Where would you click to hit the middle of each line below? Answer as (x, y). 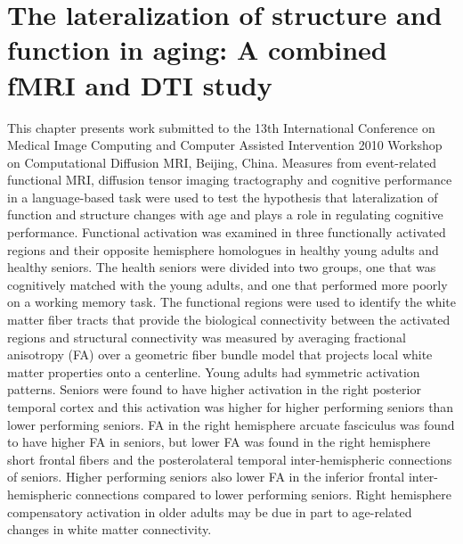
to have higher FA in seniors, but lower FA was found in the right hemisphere (219, 442)
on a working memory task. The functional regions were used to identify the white (231, 302)
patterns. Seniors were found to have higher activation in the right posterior (214, 389)
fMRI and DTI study (140, 84)
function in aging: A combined (197, 49)
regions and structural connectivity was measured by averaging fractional (207, 337)
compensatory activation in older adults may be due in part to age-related (210, 511)
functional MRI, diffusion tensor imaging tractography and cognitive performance (230, 180)
